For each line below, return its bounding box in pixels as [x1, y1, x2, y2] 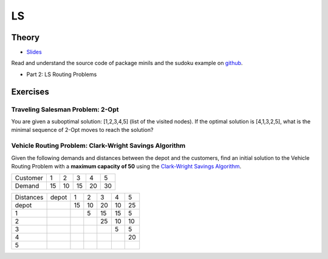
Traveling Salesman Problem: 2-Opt [11, 105, 119, 114]
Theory [11, 32, 40, 43]
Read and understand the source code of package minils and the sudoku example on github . [11, 60, 243, 67]
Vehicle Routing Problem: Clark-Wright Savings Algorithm [11, 142, 186, 150]
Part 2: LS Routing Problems [26, 71, 97, 78]
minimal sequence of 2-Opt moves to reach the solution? [11, 126, 154, 134]
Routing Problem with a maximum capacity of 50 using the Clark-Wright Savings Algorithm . [11, 162, 242, 170]
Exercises [11, 86, 50, 97]
